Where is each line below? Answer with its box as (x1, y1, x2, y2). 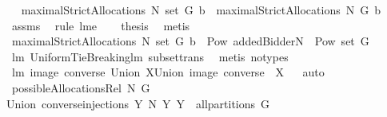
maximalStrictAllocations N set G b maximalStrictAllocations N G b (21, 2, 381, 18)
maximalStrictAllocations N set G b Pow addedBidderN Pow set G (11, 33, 369, 49)
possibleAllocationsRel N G (11, 79, 150, 96)
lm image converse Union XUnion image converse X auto (11, 64, 325, 80)
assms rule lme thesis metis (11, 17, 190, 33)
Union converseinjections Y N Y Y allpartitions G (6, 95, 270, 111)
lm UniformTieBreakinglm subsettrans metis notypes (11, 48, 289, 64)
